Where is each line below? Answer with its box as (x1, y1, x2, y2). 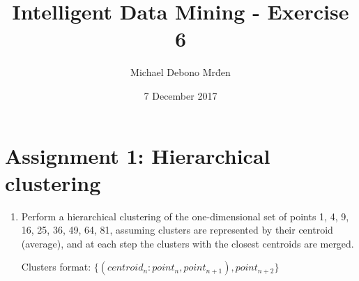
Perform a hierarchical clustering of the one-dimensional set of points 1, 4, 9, (21, 208, 349, 223)
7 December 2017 (144, 88, 217, 102)
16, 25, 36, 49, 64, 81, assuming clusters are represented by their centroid (21, 222, 333, 237)
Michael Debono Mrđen (130, 65, 231, 79)
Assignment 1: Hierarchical (5, 141, 270, 169)
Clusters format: (21, 259, 91, 274)
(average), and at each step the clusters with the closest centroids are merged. (21, 236, 354, 250)
